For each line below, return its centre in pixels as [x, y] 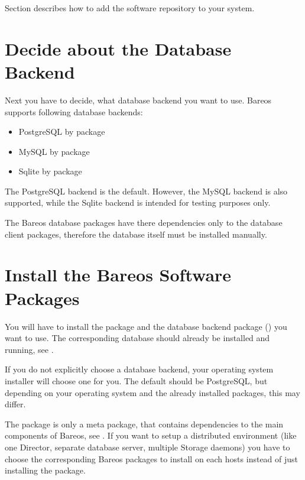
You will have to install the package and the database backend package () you [146, 326]
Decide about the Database [118, 48]
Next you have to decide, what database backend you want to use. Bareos [138, 100]
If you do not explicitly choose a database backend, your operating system [139, 369]
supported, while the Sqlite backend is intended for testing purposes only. [138, 202]
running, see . [29, 349]
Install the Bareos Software [118, 275]
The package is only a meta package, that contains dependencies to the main [144, 424]
